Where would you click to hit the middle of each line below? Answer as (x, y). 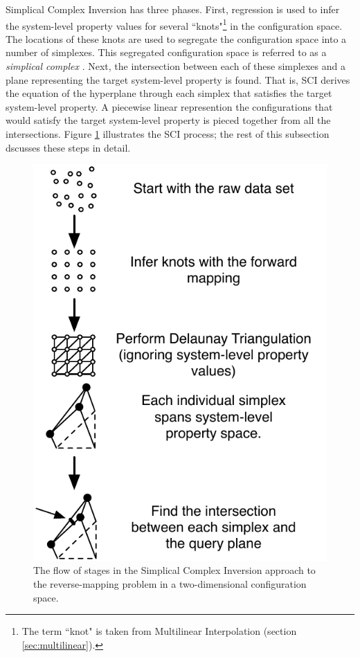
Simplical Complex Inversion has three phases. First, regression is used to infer (173, 9)
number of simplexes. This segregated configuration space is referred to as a (166, 52)
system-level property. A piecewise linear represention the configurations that (169, 106)
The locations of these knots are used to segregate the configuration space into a (176, 38)
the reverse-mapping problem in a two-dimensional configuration (170, 583)
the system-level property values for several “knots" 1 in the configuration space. (174, 24)
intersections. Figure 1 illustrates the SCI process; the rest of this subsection (168, 134)
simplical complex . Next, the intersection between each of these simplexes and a (175, 66)
